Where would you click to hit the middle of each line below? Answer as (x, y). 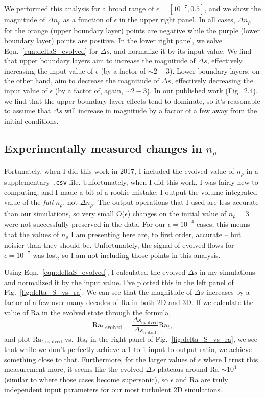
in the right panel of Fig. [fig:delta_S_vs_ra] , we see (174, 338)
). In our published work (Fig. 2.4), (202, 91)
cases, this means (223, 224)
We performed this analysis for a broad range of (79, 8)
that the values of (32, 234)
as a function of (87, 19)
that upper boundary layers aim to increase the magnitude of (100, 61)
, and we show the (233, 8)
